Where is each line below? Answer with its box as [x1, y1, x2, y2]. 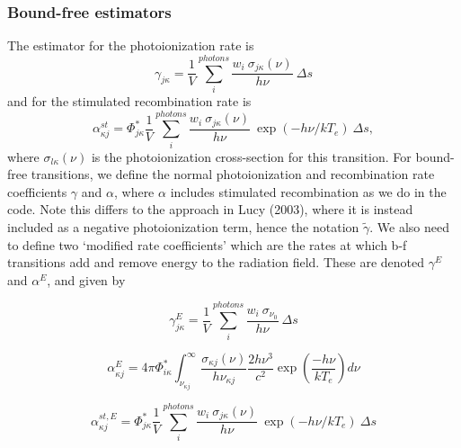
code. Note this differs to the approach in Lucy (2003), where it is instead [7, 200, 413, 219]
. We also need [369, 218, 450, 237]
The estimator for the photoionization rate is [7, 36, 254, 55]
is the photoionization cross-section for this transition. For [91, 147, 412, 166]
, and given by [47, 270, 126, 289]
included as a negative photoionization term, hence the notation [7, 218, 359, 237]
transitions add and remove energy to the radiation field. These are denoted [7, 253, 424, 272]
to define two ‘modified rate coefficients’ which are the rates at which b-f [7, 235, 407, 254]
